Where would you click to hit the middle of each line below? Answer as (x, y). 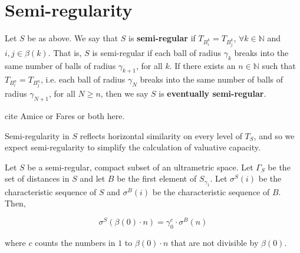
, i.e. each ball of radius (83, 79)
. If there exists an (202, 65)
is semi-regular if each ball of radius (156, 52)
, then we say (124, 93)
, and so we (274, 135)
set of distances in (37, 178)
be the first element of (157, 178)
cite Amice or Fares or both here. (65, 116)
